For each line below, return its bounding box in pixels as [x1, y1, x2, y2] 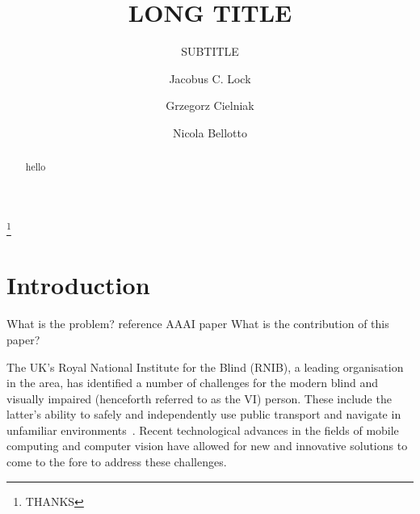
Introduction [6, 268, 150, 301]
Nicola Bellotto [173, 124, 247, 141]
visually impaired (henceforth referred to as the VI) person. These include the [6, 390, 392, 407]
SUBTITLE [181, 43, 239, 60]
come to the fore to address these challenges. [6, 453, 227, 470]
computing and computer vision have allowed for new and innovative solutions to [6, 437, 408, 454]
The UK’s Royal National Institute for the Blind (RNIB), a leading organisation [6, 358, 404, 375]
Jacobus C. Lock [169, 70, 251, 86]
